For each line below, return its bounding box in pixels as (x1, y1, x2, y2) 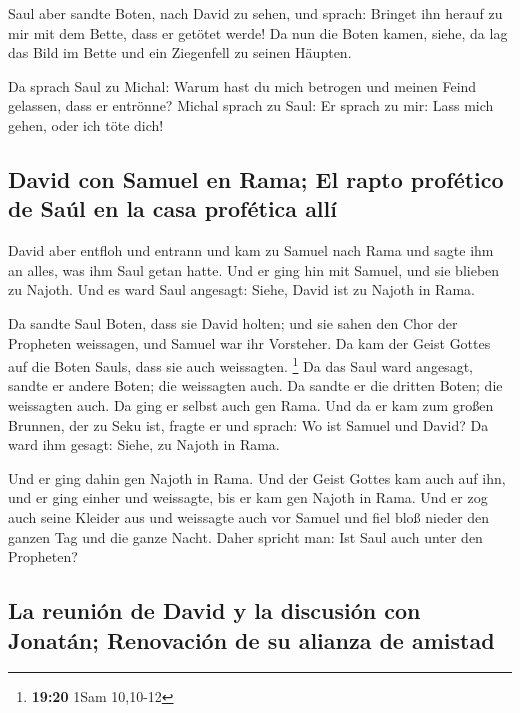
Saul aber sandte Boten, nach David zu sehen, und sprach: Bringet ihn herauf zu (8, 3, 503, 23)
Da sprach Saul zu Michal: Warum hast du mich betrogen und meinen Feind (8, 75, 477, 96)
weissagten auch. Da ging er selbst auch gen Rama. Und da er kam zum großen (8, 394, 494, 415)
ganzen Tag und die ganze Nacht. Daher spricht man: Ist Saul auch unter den (8, 526, 483, 547)
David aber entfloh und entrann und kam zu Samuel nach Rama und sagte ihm (8, 240, 494, 261)
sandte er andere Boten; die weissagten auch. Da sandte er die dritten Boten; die (8, 375, 503, 396)
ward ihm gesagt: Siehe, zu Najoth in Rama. (8, 434, 280, 455)
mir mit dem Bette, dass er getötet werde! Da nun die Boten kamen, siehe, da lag (8, 22, 508, 43)
